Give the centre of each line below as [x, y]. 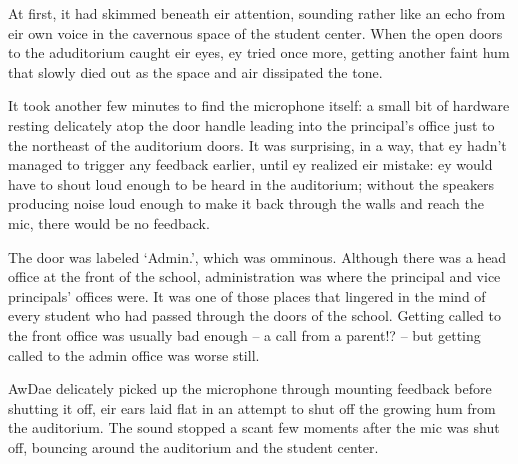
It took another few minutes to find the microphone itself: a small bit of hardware [259, 105]
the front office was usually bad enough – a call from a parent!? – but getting [244, 334]
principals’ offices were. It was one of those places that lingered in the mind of [247, 295]
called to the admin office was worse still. [134, 354]
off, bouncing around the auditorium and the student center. [193, 446]
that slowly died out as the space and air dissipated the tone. [195, 71]
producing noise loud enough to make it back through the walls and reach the [246, 203]
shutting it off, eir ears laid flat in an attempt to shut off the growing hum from [252, 407]
